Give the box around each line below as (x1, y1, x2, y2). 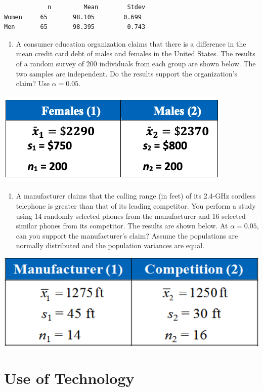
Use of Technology (4, 368, 135, 388)
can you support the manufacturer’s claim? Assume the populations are (16, 230, 238, 241)
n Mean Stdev (47, 4, 146, 11)
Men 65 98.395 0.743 (4, 23, 146, 31)
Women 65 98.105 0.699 (4, 13, 142, 21)
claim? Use (16, 78, 50, 89)
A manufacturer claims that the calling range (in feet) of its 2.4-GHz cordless (16, 190, 256, 201)
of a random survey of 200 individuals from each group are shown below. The (16, 58, 256, 68)
